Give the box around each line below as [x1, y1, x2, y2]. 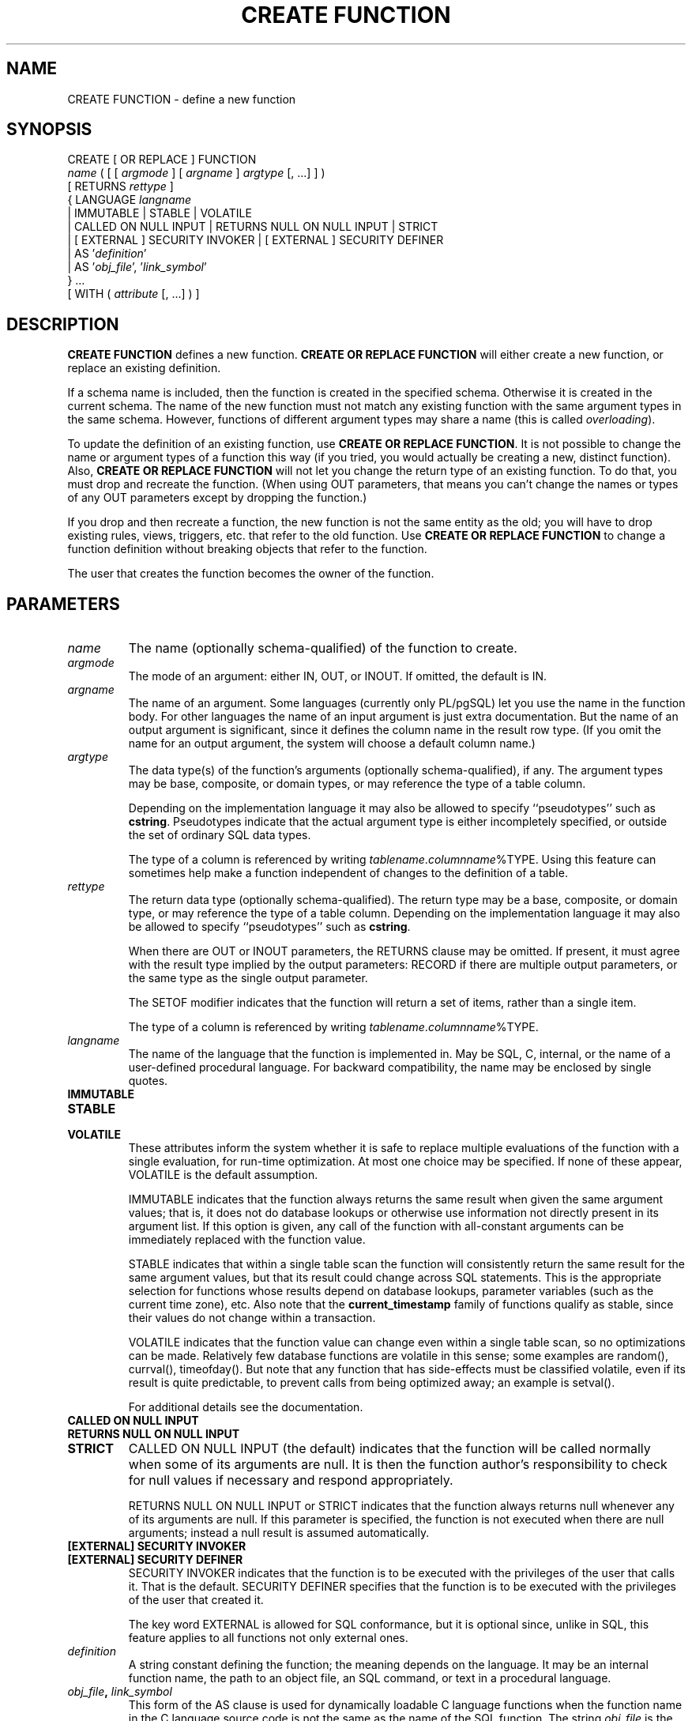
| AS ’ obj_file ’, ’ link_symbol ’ [67, 260, 207, 274]
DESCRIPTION [6, 314, 119, 334]
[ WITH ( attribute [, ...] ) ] [67, 287, 200, 301]
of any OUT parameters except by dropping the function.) [67, 491, 367, 505]
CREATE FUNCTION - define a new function [67, 92, 296, 106]
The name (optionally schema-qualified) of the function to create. [128, 640, 517, 657]
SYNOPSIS [6, 119, 92, 140]
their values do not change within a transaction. [128, 1311, 376, 1325]
